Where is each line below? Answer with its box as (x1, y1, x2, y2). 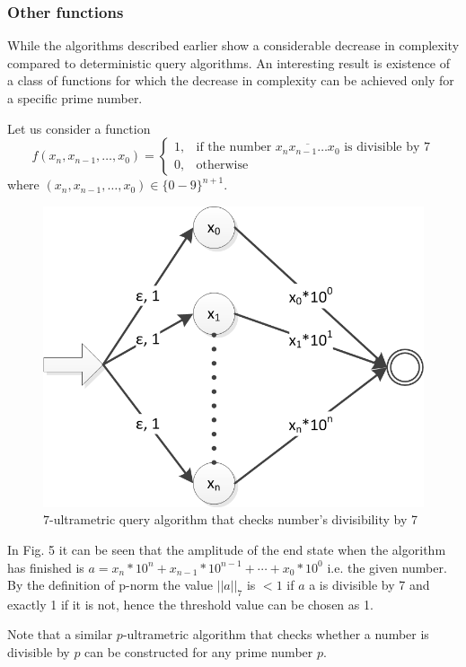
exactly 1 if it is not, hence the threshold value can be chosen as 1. (7, 594, 374, 613)
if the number (196, 141, 272, 154)
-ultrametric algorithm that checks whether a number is (122, 625, 429, 644)
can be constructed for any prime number (84, 643, 313, 662)
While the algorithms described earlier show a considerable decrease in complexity (7, 36, 460, 55)
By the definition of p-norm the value (7, 575, 213, 594)
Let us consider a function (7, 118, 151, 137)
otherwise (196, 158, 249, 171)
